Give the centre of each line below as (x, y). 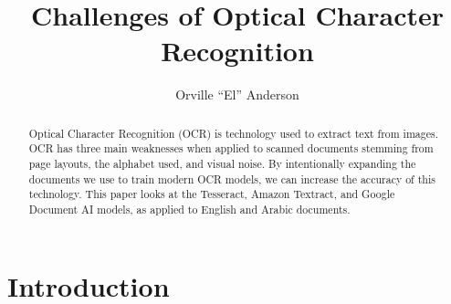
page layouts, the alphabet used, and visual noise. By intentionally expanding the (222, 164)
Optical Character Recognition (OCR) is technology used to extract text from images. (233, 133)
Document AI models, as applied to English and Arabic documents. (189, 209)
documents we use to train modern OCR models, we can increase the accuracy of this (232, 178)
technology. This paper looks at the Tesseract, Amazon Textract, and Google (212, 194)
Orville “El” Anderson (237, 94)
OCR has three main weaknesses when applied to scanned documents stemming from (231, 148)
